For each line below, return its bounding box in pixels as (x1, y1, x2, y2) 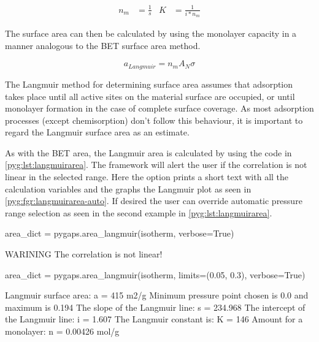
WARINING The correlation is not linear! (5, 248, 163, 260)
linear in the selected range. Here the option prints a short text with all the (5, 170, 289, 183)
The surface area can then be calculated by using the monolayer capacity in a (5, 27, 297, 40)
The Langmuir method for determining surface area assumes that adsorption (5, 77, 293, 90)
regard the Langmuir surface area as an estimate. (5, 126, 190, 139)
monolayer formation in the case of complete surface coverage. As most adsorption (5, 102, 314, 115)
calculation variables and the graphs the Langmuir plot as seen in (5, 182, 252, 195)
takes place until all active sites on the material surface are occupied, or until (5, 89, 295, 102)
